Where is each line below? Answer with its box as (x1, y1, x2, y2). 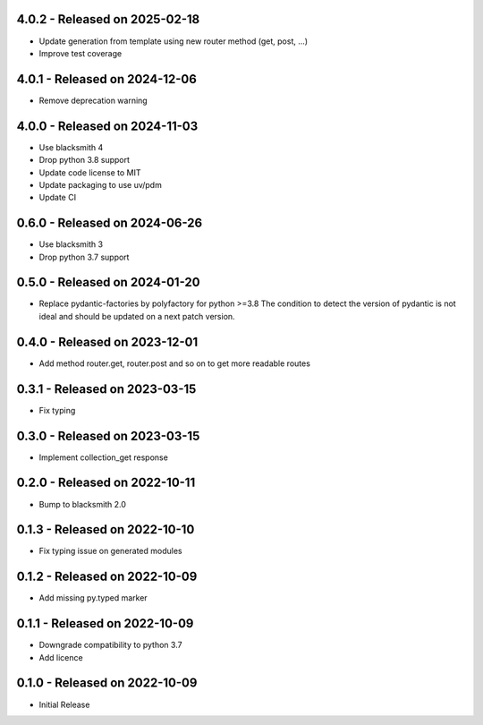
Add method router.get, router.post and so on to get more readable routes (38, 358, 310, 369)
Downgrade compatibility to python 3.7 (38, 640, 182, 651)
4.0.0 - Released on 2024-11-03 (16, 118, 199, 133)
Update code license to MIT (38, 166, 141, 178)
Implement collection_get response (38, 452, 169, 463)
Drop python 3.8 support (38, 155, 130, 166)
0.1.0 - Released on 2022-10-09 (16, 676, 198, 691)
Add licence (38, 652, 84, 662)
